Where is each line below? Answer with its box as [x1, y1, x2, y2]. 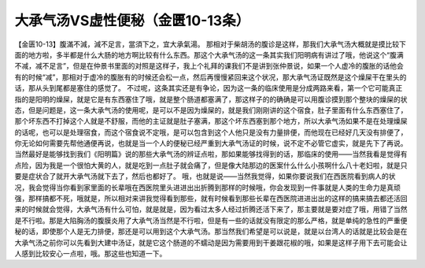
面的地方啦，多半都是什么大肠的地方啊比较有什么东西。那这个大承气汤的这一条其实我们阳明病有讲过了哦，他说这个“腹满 [14, 50, 405, 59]
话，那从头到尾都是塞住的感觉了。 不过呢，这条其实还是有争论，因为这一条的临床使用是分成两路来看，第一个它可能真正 [14, 84, 403, 93]
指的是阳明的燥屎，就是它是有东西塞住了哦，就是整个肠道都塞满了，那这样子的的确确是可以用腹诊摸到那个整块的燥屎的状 [14, 95, 408, 104]
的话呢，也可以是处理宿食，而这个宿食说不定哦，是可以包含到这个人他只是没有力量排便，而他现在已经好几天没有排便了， [14, 127, 408, 137]
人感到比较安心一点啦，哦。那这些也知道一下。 [14, 248, 167, 258]
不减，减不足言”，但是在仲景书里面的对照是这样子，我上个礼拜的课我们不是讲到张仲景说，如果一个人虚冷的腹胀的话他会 [14, 61, 405, 71]
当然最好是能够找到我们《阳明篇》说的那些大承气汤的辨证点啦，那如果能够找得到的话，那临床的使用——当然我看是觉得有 [14, 150, 408, 159]
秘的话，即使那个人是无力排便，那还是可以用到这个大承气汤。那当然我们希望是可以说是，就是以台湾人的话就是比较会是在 [14, 227, 408, 236]
